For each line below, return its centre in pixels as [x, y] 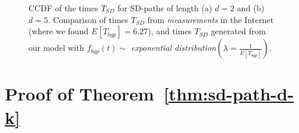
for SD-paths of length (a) [165, 8]
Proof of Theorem [79, 94]
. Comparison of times [88, 19]
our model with [56, 48]
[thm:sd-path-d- [229, 94]
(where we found [59, 31]
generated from [238, 31]
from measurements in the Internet [211, 19]
